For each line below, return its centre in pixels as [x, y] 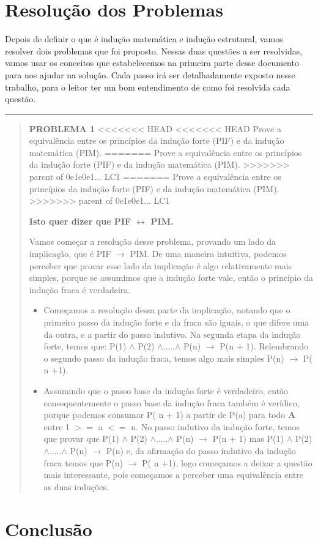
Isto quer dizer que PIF [80, 221]
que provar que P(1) [81, 438]
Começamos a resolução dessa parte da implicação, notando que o [167, 310]
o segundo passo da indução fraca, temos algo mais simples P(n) [164, 358]
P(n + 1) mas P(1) [248, 438]
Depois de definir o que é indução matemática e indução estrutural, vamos [144, 39]
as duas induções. [76, 486]
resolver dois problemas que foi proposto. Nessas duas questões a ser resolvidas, [154, 50]
